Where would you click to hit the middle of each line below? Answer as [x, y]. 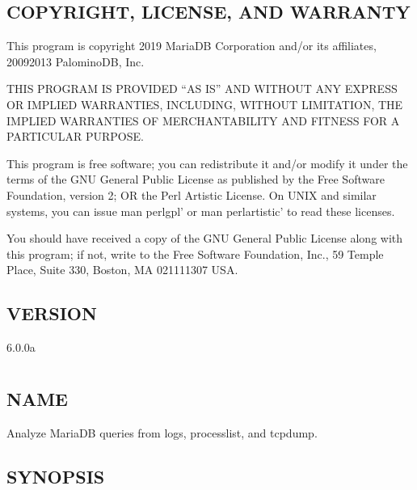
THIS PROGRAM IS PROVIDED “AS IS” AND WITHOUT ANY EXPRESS [202, 89]
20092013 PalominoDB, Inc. [76, 61]
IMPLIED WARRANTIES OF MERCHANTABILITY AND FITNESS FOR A [203, 120]
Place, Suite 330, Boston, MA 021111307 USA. [122, 270]
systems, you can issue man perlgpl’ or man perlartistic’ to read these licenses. [201, 211]
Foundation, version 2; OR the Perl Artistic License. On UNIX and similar [192, 194]
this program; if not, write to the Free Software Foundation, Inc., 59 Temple [195, 253]
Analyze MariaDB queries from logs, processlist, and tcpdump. [162, 432]
